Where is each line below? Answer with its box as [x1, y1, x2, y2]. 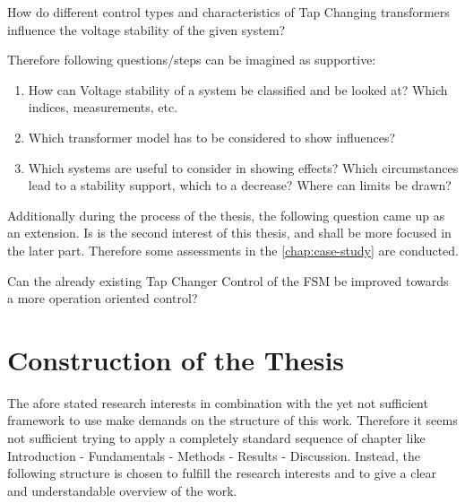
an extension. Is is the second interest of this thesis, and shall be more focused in [7, 223, 452, 242]
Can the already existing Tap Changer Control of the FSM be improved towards [7, 271, 449, 290]
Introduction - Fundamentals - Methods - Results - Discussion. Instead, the [7, 446, 420, 464]
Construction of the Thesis [7, 341, 345, 377]
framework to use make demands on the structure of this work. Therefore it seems [7, 411, 458, 429]
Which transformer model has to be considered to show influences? [28, 127, 396, 146]
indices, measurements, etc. [28, 98, 178, 117]
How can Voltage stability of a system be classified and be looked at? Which [28, 80, 448, 99]
